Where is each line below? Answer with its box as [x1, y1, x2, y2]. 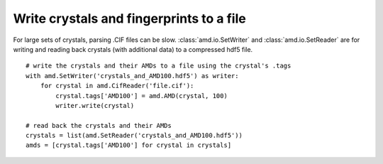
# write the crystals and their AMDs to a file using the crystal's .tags [26, 62, 292, 70]
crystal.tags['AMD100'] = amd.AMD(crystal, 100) [55, 92, 228, 99]
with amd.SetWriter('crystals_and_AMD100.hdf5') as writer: [26, 72, 239, 80]
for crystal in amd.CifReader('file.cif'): [40, 82, 194, 90]
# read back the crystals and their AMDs [26, 121, 172, 129]
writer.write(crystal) [55, 102, 135, 109]
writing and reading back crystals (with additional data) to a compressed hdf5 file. [13, 45, 253, 53]
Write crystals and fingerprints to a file [13, 11, 246, 26]
